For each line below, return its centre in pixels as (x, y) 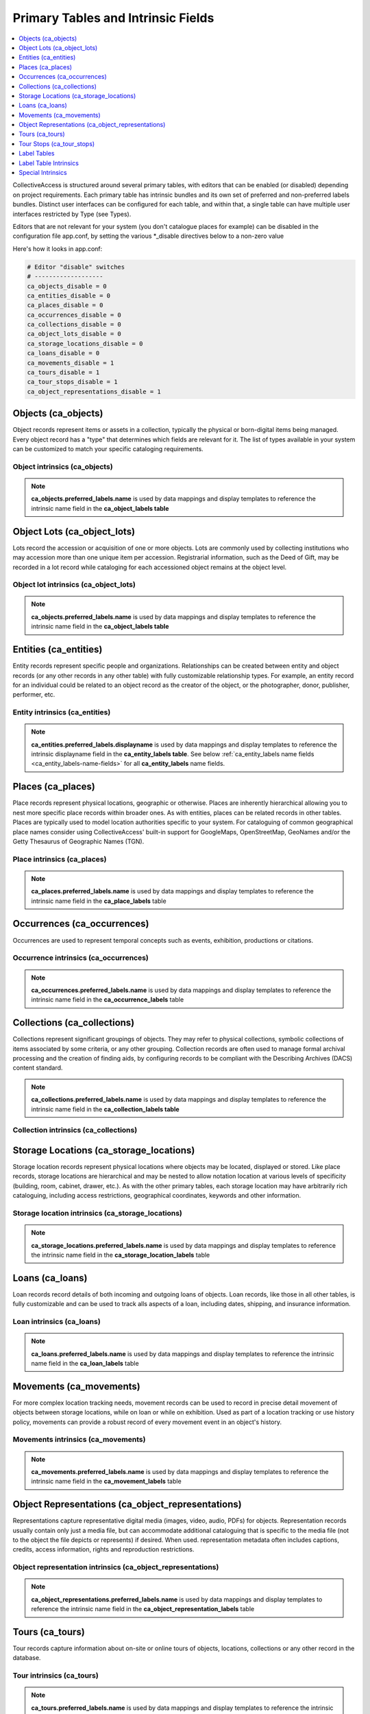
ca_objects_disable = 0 (67, 286)
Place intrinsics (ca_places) (60, 859)
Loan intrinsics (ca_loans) (57, 1321)
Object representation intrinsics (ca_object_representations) (116, 1567)
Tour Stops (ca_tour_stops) (57, 143)
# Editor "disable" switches (76, 267)
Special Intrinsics (43, 173)
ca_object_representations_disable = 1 (94, 391)
